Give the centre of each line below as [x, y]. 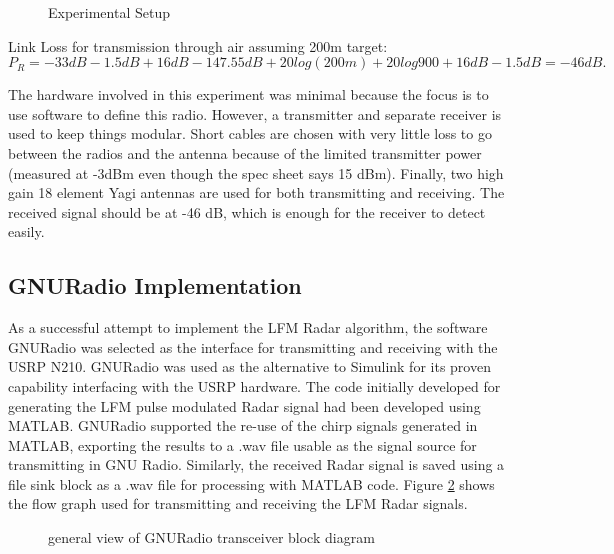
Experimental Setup [109, 12]
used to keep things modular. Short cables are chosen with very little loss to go [250, 133]
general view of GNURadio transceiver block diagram [211, 537]
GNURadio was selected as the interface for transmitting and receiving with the [253, 346]
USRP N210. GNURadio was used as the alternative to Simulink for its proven [249, 366]
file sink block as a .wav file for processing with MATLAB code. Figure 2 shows [251, 483]
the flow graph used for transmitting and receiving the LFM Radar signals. [238, 503]
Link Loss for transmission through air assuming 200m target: [198, 45]
